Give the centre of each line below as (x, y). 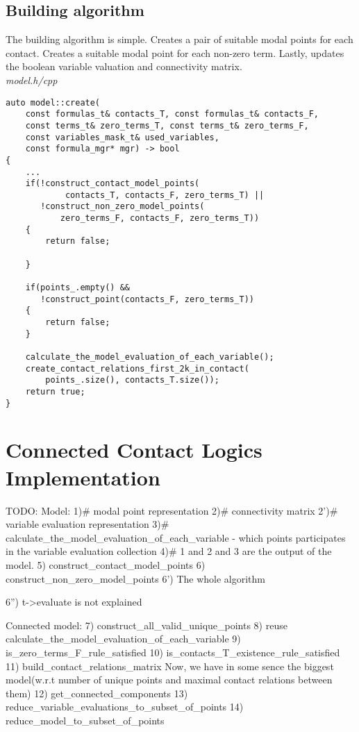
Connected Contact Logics (134, 450)
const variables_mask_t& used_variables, (122, 137)
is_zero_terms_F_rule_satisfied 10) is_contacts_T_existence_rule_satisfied (173, 652)
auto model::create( (53, 102)
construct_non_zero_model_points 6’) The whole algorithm (136, 578)
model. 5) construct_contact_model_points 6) (106, 564)
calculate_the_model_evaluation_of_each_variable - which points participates (176, 537)
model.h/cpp (32, 80)
